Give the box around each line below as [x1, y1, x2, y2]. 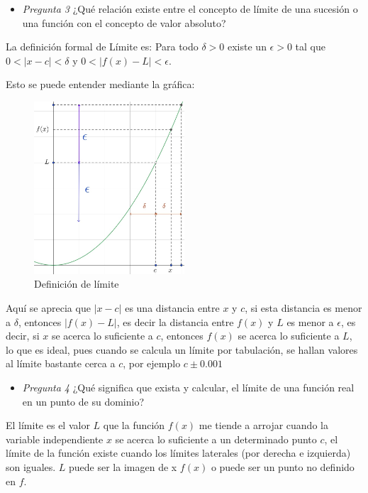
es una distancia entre [125, 300, 220, 315]
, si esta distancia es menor [245, 300, 362, 315]
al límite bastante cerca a [6, 356, 116, 371]
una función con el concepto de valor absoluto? [22, 15, 226, 30]
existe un [228, 39, 267, 54]
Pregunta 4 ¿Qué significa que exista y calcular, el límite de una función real [22, 380, 355, 395]
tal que [295, 39, 325, 54]
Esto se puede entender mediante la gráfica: [6, 77, 195, 92]
